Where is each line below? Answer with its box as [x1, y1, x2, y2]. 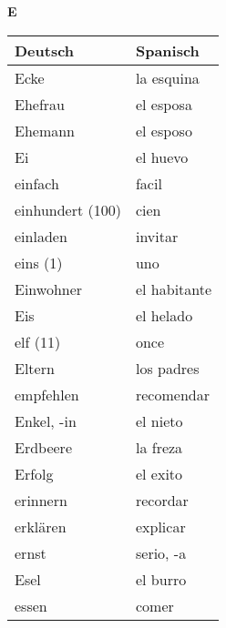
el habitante [135, 278, 212, 299]
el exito [135, 462, 183, 484]
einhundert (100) [15, 198, 121, 220]
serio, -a [135, 542, 187, 563]
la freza [135, 436, 183, 458]
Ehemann [15, 119, 76, 141]
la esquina [135, 66, 200, 88]
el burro [135, 568, 187, 590]
